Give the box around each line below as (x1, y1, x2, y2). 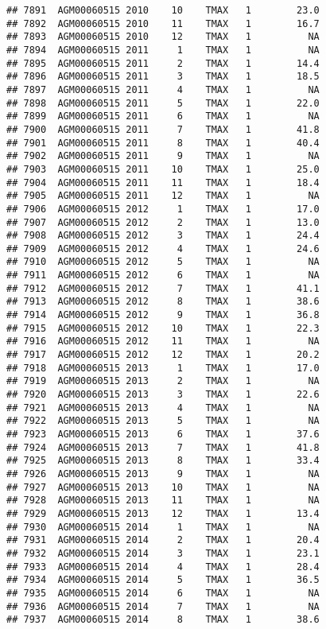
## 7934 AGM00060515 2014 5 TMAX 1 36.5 (6, 574, 320, 586)
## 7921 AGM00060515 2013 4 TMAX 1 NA (6, 402, 320, 414)
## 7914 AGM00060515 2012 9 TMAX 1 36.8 (6, 309, 320, 321)
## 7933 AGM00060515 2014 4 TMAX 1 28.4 (6, 561, 320, 573)
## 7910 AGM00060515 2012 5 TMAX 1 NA (6, 256, 320, 268)
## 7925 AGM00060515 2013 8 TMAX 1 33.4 (6, 455, 320, 467)
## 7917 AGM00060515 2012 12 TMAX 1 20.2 (6, 349, 320, 361)
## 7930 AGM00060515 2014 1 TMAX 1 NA (6, 521, 320, 533)
